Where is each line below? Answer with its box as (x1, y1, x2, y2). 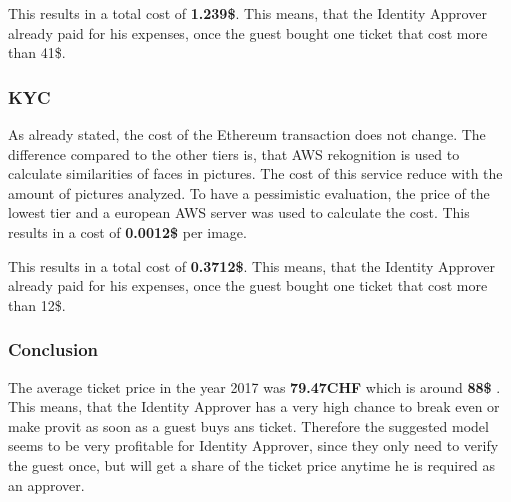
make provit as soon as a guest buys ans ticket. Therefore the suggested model (8, 415, 489, 436)
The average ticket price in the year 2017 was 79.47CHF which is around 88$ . (8, 376, 501, 397)
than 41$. (8, 42, 66, 63)
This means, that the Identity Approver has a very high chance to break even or (8, 396, 500, 417)
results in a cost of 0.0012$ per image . (8, 221, 247, 242)
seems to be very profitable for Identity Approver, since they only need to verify (8, 435, 499, 456)
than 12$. (8, 294, 66, 315)
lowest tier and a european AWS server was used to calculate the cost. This (8, 202, 470, 223)
